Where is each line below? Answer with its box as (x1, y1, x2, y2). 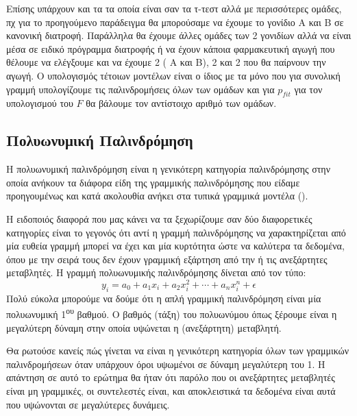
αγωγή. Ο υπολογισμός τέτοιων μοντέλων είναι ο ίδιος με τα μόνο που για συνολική (6, 68, 341, 82)
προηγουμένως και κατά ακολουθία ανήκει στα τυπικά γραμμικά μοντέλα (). (6, 188, 308, 203)
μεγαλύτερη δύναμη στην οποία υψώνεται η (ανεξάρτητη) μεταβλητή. (6, 320, 282, 334)
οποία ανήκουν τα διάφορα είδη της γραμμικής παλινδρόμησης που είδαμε (6, 175, 300, 189)
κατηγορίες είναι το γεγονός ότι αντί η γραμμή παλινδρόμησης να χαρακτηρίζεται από (6, 225, 346, 239)
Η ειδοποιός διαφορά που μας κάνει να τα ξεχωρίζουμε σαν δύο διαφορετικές (6, 211, 312, 225)
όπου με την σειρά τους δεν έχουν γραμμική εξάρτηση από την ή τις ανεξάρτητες (6, 252, 328, 266)
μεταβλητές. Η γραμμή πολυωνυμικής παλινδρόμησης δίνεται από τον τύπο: (6, 265, 306, 280)
